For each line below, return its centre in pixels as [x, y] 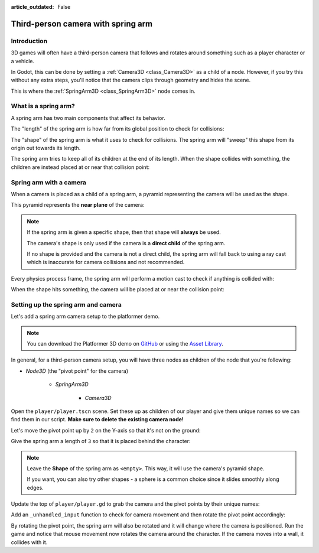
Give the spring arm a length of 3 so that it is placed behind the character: [101, 441]
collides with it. [29, 542]
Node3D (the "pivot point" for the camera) [77, 371]
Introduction [29, 41]
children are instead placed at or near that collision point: [80, 167]
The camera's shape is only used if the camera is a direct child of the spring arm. [126, 243]
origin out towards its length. [46, 148]
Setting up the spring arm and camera [66, 304]
